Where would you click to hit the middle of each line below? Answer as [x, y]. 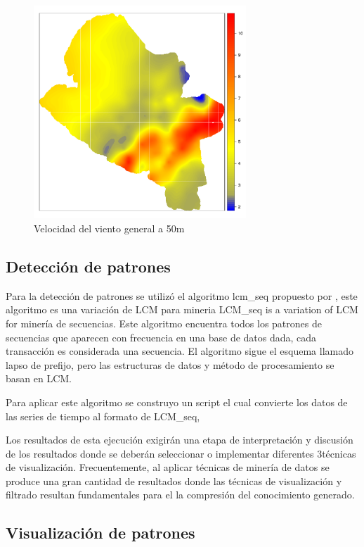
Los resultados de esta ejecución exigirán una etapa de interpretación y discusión [180, 440]
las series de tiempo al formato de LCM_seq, [103, 416]
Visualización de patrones [100, 533]
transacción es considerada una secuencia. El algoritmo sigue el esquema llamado [180, 351]
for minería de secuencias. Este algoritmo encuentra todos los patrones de [164, 323]
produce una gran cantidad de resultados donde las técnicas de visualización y [174, 480]
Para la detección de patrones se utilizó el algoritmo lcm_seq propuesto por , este [182, 295]
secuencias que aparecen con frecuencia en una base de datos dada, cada [161, 337]
